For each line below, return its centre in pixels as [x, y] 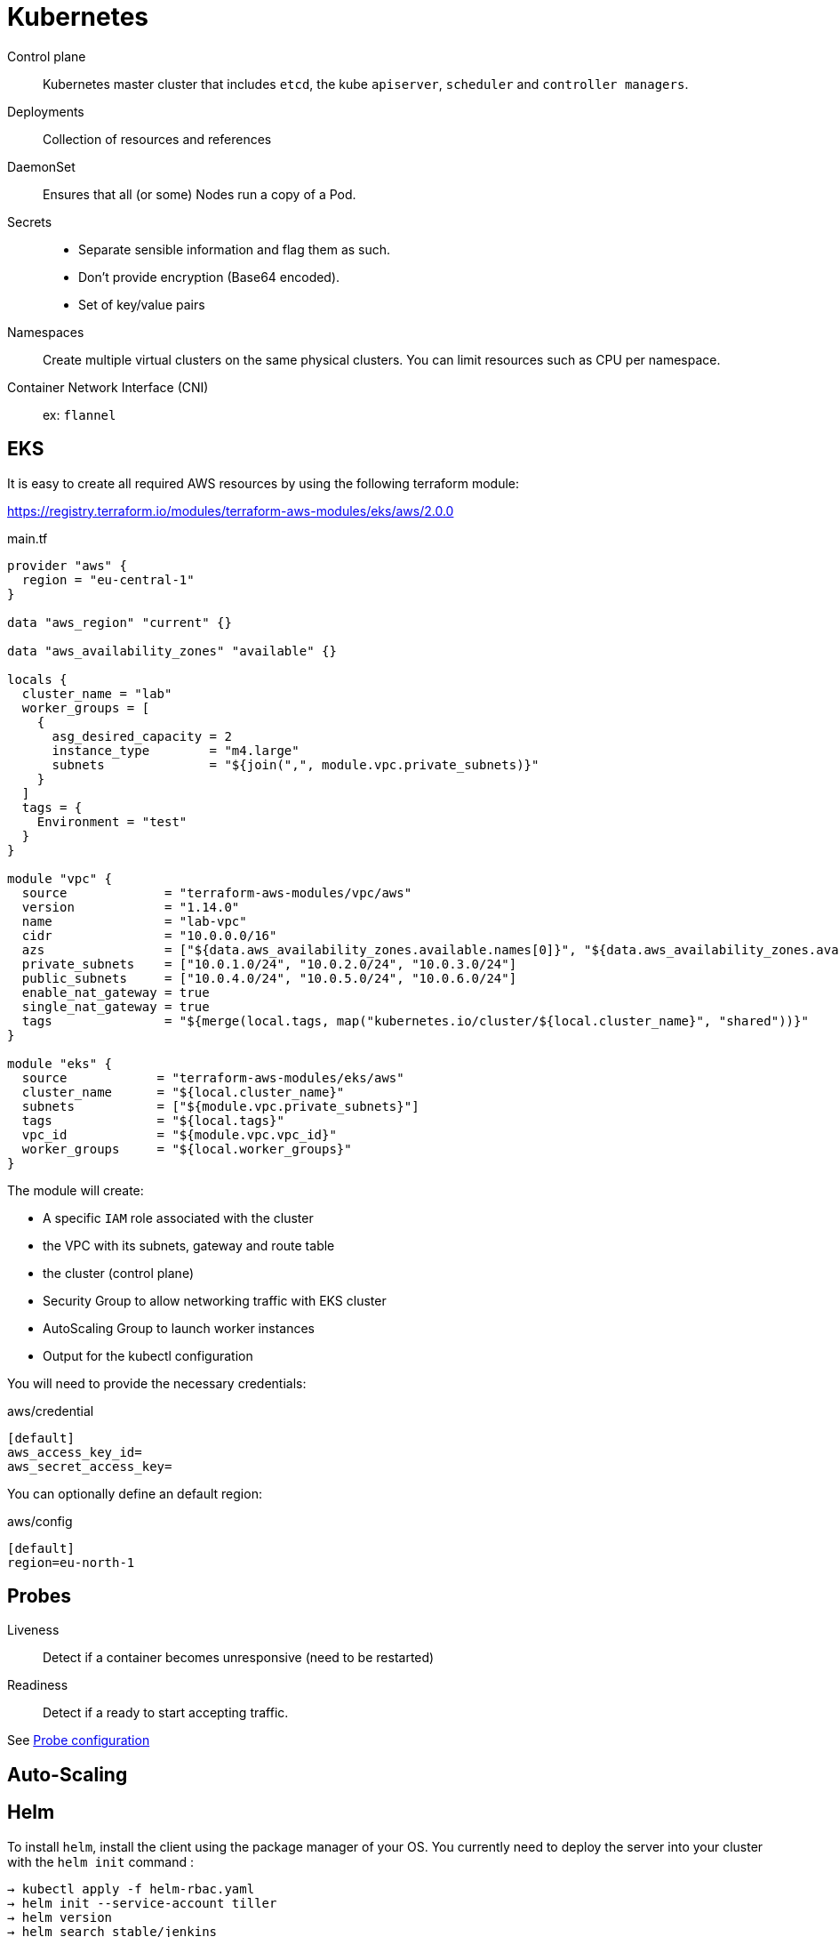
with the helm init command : [101, 1861]
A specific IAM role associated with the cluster [178, 1218]
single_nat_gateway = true [116, 1006]
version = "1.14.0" [131, 907]
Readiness [38, 1685]
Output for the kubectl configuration [148, 1355]
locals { [37, 679]
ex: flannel [80, 414]
